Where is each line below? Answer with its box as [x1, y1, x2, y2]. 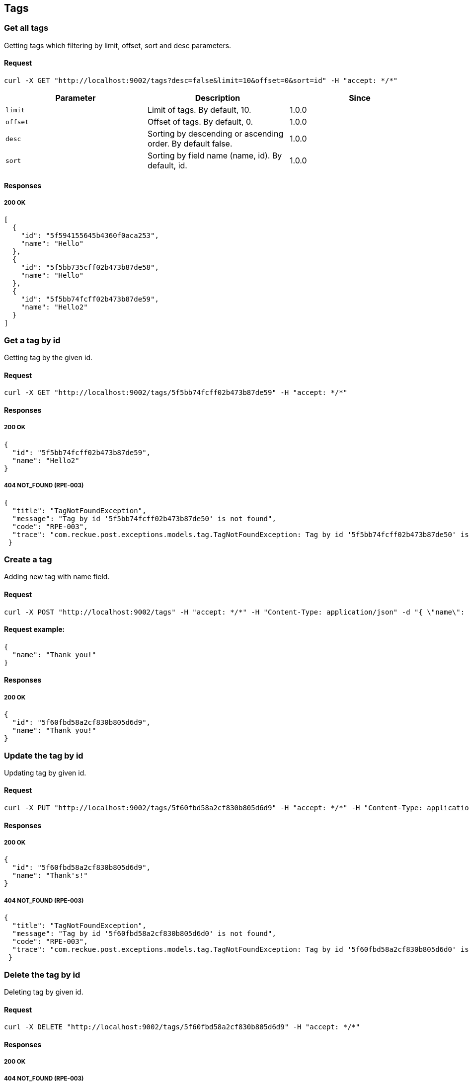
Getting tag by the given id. [4, 353, 92, 362]
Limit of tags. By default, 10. [147, 105, 251, 115]
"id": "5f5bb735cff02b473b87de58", [20, 263, 159, 272]
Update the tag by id [4, 750, 83, 761]
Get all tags [4, 23, 49, 33]
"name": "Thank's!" [12, 871, 88, 880]
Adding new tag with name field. [4, 572, 110, 581]
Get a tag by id [4, 335, 61, 345]
